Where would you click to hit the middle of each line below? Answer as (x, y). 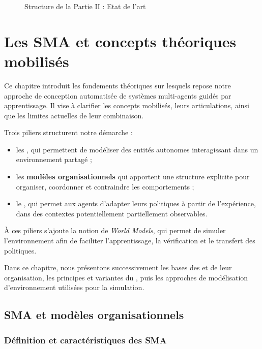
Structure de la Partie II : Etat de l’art (85, 6)
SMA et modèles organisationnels (94, 315)
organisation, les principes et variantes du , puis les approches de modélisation (126, 277)
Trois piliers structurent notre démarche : (68, 132)
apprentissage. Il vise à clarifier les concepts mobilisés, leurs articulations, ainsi (127, 105)
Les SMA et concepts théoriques (120, 41)
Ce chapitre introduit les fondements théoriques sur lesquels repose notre (118, 85)
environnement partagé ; (54, 159)
